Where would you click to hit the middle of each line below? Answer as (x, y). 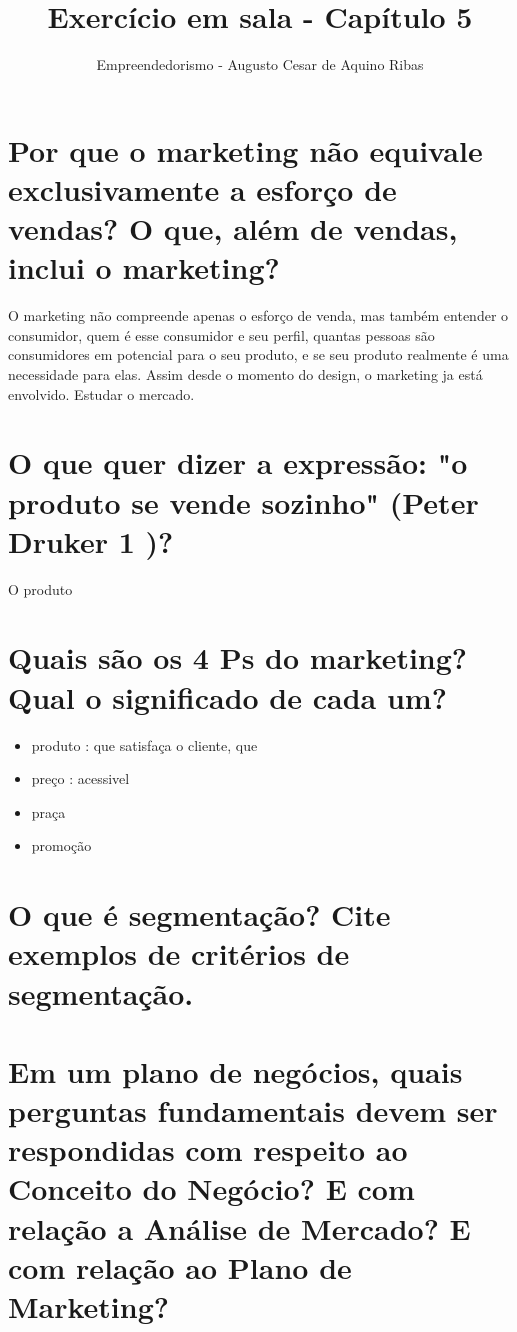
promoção (61, 845)
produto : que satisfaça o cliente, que (144, 744)
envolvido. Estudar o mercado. (101, 393)
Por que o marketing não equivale (245, 149)
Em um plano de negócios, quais (235, 1070)
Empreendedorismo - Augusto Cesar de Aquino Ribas (260, 64)
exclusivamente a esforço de (202, 188)
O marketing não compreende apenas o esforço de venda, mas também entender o (258, 315)
